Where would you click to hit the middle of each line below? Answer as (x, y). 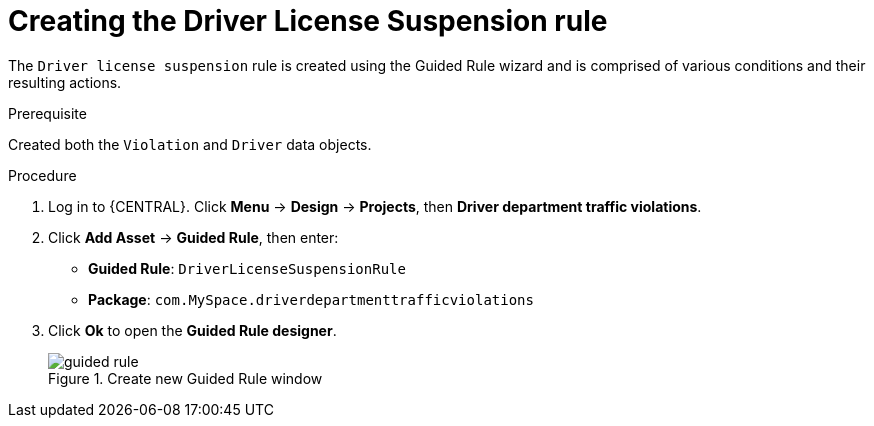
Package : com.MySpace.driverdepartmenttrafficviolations (311, 299)
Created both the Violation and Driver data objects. (190, 144)
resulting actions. (65, 82)
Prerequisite (47, 113)
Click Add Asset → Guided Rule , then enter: (193, 237)
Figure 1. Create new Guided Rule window (185, 378)
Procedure (42, 175)
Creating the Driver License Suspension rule (308, 21)
